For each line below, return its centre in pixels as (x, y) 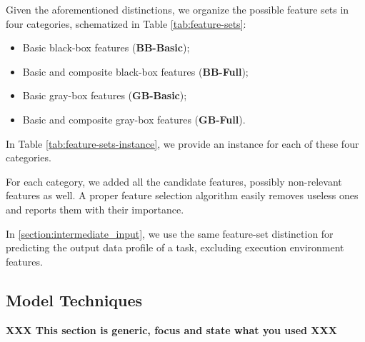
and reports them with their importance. (95, 209)
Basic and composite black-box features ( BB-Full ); (135, 71)
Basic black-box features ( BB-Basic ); (106, 47)
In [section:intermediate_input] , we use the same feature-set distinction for (170, 233)
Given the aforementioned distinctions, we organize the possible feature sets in (177, 9)
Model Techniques (74, 300)
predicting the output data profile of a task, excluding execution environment (175, 247)
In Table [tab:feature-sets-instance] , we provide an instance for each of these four (182, 143)
